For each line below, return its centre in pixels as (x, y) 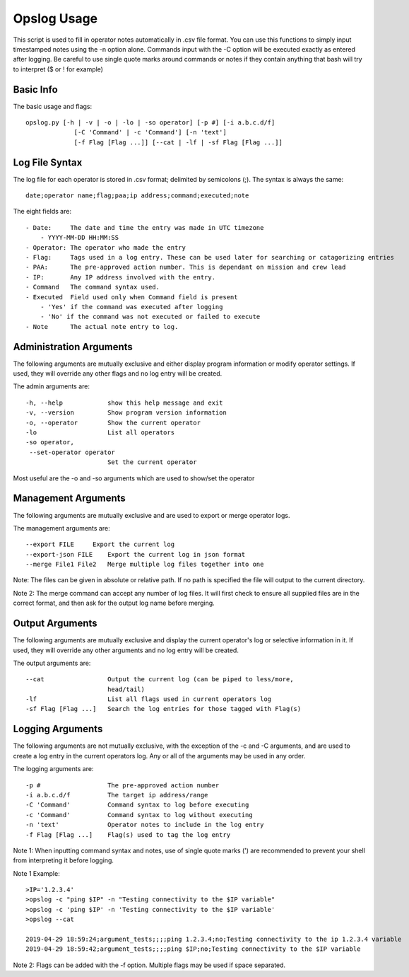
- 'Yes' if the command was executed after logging (131, 307)
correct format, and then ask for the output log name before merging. (114, 603)
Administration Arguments (73, 347)
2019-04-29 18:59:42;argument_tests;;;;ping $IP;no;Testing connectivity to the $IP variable (193, 949)
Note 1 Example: (36, 873)
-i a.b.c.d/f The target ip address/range (117, 795)
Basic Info (35, 89)
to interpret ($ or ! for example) (58, 69)
